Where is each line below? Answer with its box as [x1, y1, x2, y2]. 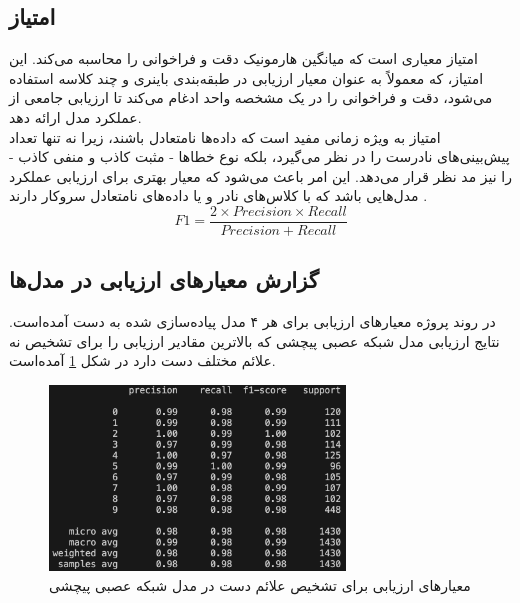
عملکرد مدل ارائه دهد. [9, 106, 142, 127]
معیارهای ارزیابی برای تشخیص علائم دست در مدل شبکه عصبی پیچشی [49, 574, 471, 595]
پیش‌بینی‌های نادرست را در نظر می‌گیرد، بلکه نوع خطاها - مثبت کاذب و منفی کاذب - [9, 146, 510, 167]
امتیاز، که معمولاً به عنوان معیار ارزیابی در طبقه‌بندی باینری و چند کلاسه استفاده [9, 67, 484, 88]
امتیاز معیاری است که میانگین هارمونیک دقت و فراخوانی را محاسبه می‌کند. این [9, 48, 478, 69]
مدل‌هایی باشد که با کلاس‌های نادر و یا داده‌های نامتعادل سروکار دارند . [9, 185, 428, 206]
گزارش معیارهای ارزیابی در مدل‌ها [9, 264, 319, 295]
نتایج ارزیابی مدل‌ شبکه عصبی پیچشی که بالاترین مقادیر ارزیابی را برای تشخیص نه [9, 330, 500, 351]
